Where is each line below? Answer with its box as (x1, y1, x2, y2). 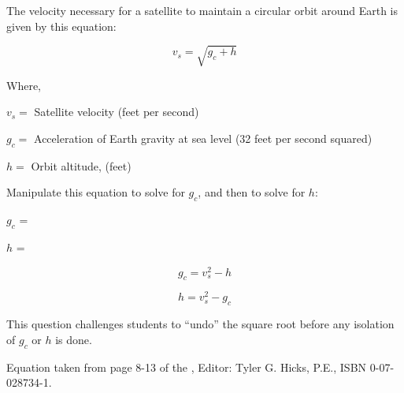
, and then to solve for (198, 184, 306, 200)
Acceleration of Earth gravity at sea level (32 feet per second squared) (34, 129, 372, 146)
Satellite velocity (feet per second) (34, 103, 199, 120)
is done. (55, 331, 92, 347)
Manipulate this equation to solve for (6, 184, 185, 200)
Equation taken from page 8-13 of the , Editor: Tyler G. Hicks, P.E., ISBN (6, 358, 367, 375)
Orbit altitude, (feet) (31, 157, 132, 174)
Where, (6, 77, 41, 93)
